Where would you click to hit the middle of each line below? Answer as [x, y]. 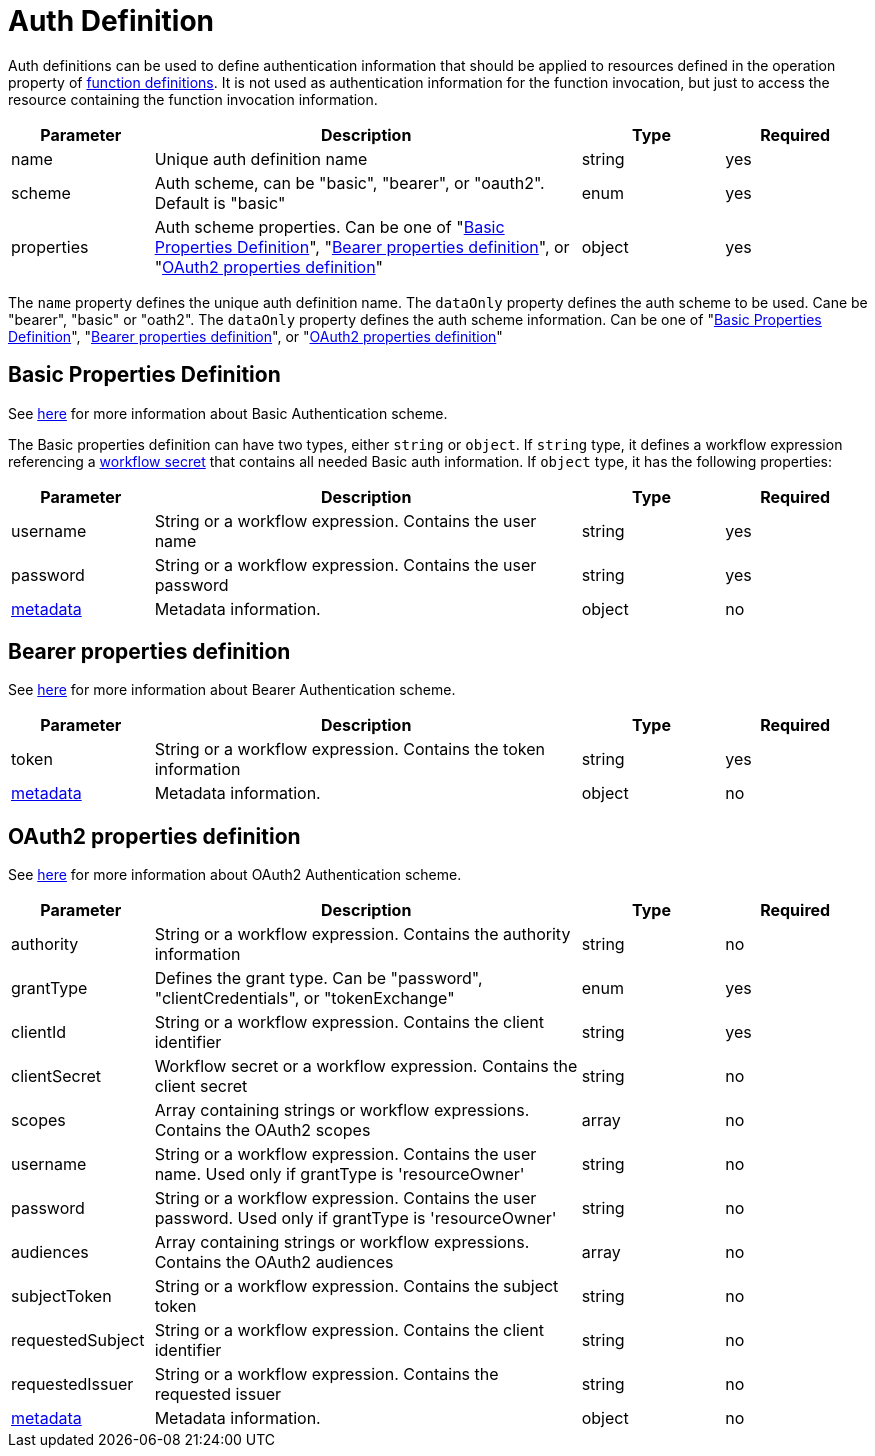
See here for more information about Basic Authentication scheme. [228, 413]
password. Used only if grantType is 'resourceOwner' [355, 1218]
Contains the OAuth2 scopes [262, 1130]
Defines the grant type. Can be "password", [318, 978]
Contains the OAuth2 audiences [274, 1262]
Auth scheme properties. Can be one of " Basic [329, 226]
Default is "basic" [220, 202]
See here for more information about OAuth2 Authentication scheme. [235, 875]
